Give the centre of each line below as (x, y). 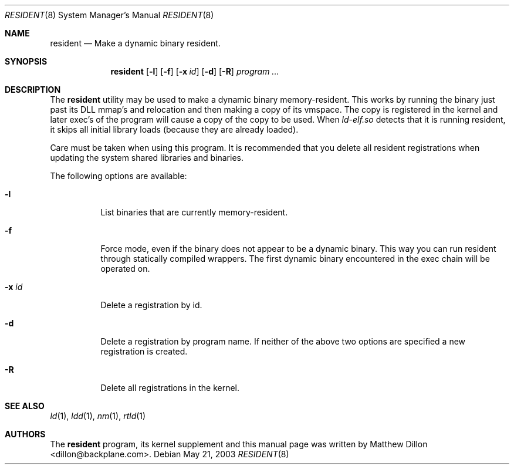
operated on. (125, 269)
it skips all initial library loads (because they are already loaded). (174, 129)
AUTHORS (25, 434)
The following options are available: (119, 176)
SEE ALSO (25, 406)
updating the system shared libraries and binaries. (147, 158)
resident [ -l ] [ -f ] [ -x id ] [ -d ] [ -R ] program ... (195, 71)
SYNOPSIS (26, 61)
